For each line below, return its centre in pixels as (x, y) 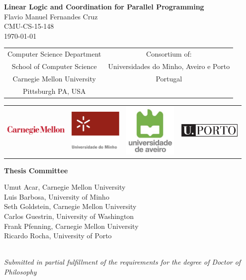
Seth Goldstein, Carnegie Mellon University (70, 206)
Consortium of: (169, 54)
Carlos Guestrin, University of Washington (69, 216)
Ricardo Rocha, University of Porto (58, 236)
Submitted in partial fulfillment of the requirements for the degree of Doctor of (123, 262)
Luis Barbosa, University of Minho (57, 196)
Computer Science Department (54, 54)
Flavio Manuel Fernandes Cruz (51, 16)
